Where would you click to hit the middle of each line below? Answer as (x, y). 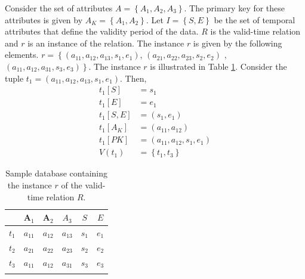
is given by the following (238, 43)
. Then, (133, 78)
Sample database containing (56, 173)
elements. (22, 55)
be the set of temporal (255, 19)
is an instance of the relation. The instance (106, 43)
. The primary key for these (235, 8)
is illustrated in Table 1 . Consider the (218, 66)
